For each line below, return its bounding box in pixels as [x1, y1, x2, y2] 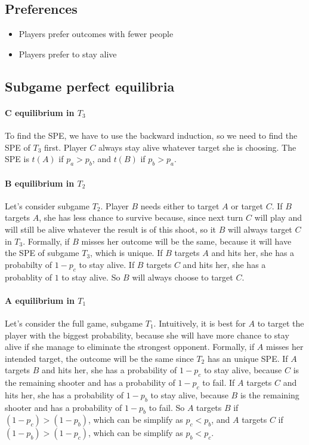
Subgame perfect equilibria [5, 77, 175, 95]
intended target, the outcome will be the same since [5, 352, 194, 364]
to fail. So [149, 401, 185, 413]
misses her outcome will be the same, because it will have [81, 234, 292, 247]
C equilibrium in [5, 106, 75, 118]
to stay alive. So [61, 270, 120, 283]
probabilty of [5, 258, 52, 270]
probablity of [5, 270, 52, 283]
